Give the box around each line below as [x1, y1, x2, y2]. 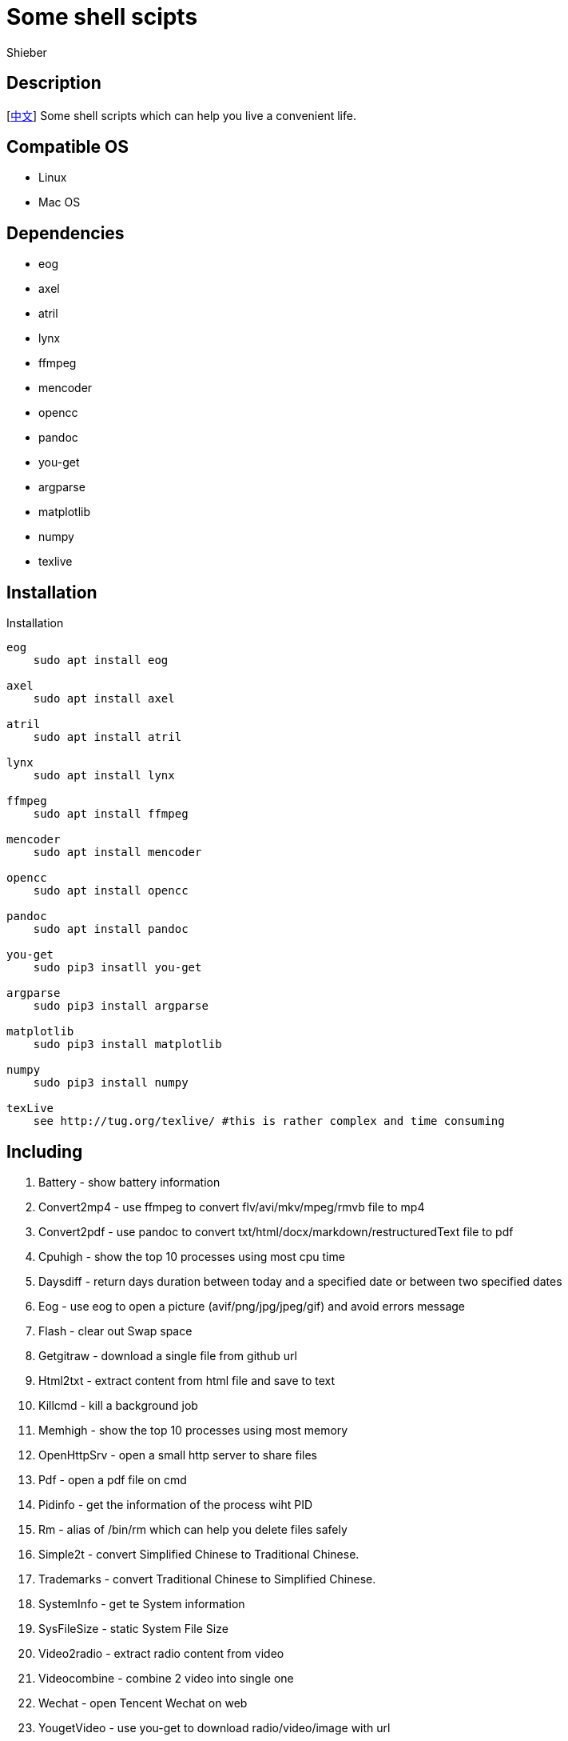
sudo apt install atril [33, 730, 182, 744]
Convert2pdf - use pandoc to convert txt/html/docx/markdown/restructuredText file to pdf [38, 1224, 514, 1239]
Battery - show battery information [38, 1175, 220, 1189]
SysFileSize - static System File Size [38, 1621, 228, 1635]
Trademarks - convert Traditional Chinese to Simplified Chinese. [38, 1571, 376, 1586]
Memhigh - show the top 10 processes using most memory [38, 1423, 348, 1437]
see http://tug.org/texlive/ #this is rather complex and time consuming [33, 1115, 505, 1128]
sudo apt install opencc [33, 884, 189, 898]
